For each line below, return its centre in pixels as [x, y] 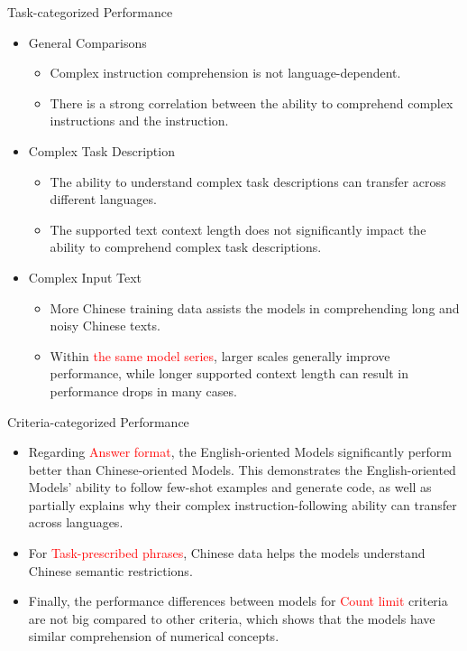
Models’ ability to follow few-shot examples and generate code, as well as [230, 487]
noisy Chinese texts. [105, 325]
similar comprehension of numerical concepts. [154, 636]
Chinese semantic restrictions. [110, 570]
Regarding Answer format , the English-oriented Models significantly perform [240, 452]
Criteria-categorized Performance [98, 421]
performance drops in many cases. [143, 391]
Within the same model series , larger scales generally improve [220, 355]
